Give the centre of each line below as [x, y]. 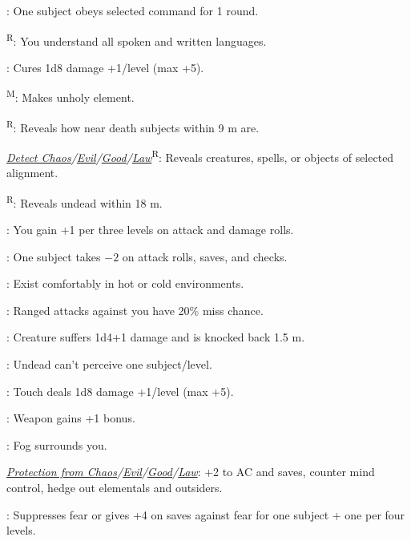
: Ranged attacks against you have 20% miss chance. [135, 310]
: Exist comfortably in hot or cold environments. [125, 283]
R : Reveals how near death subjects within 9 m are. [133, 126]
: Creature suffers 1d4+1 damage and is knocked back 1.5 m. [156, 337]
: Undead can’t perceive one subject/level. [109, 364]
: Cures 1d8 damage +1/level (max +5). [105, 67]
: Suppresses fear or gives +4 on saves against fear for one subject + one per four [206, 514]
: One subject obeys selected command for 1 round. [133, 10]
